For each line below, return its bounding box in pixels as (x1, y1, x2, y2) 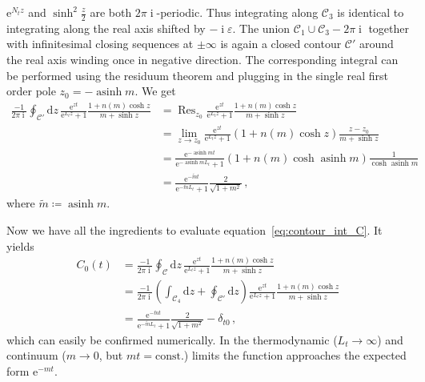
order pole (6, 82, 56, 99)
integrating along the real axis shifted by (6, 19, 206, 36)
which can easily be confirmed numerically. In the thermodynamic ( (6, 331, 338, 348)
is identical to (337, 4, 404, 20)
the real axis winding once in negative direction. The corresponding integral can (6, 51, 399, 68)
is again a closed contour (220, 35, 342, 52)
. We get (134, 82, 176, 99)
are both (90, 4, 132, 20)
